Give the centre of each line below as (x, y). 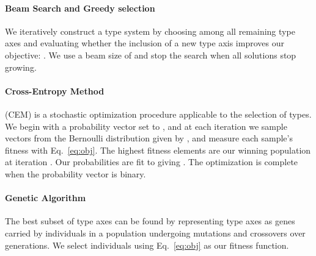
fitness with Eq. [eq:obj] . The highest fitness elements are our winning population (158, 150)
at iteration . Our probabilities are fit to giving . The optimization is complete (152, 162)
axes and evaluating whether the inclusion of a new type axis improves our (145, 43)
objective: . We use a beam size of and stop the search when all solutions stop (151, 55)
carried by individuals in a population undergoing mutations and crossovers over (155, 233)
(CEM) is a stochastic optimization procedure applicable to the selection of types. (158, 114)
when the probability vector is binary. (75, 173)
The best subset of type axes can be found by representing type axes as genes (150, 221)
